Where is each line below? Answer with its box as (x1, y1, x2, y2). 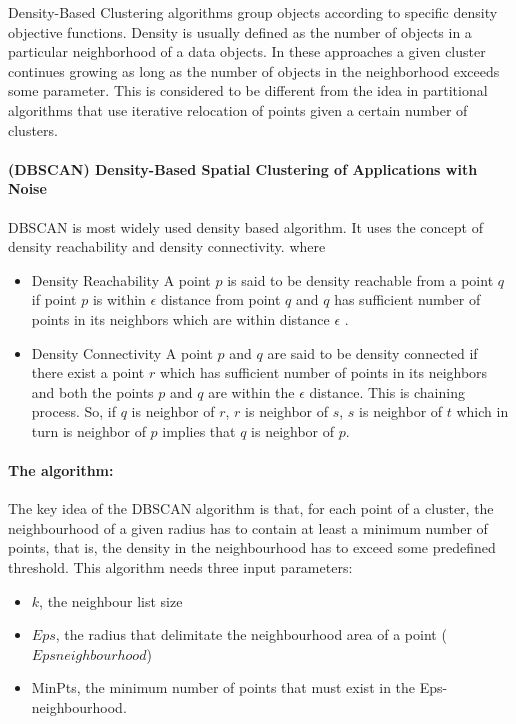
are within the (208, 381, 295, 402)
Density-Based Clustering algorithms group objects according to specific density (8, 2, 498, 22)
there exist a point (31, 362, 145, 383)
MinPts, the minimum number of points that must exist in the (31, 677, 416, 698)
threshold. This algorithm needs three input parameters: (8, 557, 353, 578)
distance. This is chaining (309, 381, 465, 402)
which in (456, 401, 509, 422)
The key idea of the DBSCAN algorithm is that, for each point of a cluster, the (8, 498, 494, 519)
